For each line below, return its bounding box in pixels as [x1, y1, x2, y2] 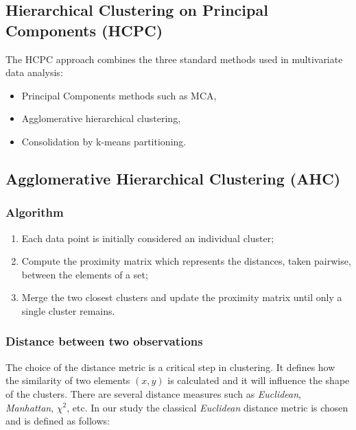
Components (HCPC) [5, 19, 163, 40]
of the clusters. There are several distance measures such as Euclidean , [5, 386, 301, 401]
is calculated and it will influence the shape [167, 373, 350, 387]
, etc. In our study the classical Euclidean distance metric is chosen [67, 400, 348, 414]
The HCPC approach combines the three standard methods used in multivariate [5, 51, 343, 66]
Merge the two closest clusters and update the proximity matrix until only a [21, 290, 342, 304]
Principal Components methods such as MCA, [21, 88, 217, 102]
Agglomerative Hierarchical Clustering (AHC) [5, 167, 341, 189]
